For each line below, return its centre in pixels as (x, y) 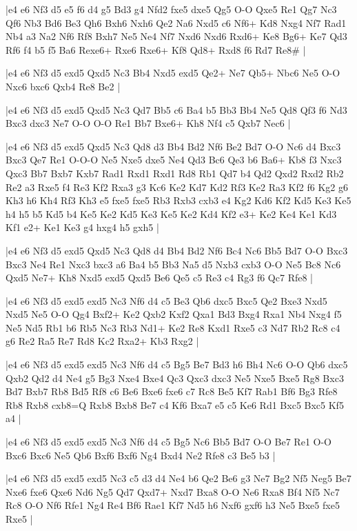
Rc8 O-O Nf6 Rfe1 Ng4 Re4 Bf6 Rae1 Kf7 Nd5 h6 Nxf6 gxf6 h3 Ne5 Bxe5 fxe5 (173, 505)
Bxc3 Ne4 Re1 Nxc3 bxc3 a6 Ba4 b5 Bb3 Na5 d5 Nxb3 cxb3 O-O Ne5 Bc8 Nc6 (173, 264)
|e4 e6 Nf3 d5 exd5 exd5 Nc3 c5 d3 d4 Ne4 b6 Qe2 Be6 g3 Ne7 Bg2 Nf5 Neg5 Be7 (178, 478)
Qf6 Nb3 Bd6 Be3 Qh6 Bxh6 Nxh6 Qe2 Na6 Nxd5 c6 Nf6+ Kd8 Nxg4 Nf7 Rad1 (176, 22)
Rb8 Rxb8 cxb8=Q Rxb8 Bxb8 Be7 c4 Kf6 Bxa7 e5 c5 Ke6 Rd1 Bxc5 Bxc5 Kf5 (175, 404)
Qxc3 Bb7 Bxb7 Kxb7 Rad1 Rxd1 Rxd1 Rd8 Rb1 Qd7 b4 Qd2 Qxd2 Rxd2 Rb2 (175, 173)
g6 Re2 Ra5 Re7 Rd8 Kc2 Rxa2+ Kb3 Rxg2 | (102, 341)
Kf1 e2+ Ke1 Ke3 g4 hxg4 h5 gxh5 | (82, 227)
